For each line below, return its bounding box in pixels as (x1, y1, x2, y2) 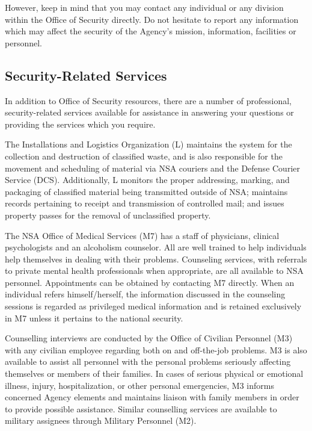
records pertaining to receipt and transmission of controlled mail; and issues (5, 197, 284, 209)
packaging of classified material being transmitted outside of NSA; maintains (5, 185, 288, 197)
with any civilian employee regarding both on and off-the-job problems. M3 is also (5, 343, 307, 356)
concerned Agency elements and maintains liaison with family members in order (5, 391, 299, 403)
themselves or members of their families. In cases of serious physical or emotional (5, 367, 304, 380)
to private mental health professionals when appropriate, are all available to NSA (5, 264, 304, 277)
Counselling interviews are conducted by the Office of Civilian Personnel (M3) (5, 332, 293, 344)
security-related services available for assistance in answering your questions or (5, 106, 294, 119)
